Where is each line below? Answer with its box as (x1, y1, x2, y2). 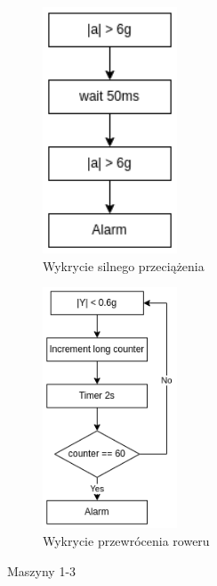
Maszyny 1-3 (7, 561, 76, 580)
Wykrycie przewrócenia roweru (43, 532, 210, 550)
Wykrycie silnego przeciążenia (43, 256, 205, 275)
